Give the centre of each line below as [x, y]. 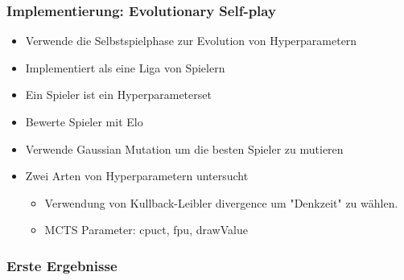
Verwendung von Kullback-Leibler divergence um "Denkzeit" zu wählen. [221, 202]
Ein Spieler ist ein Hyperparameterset [118, 95]
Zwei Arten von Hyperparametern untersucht [137, 176]
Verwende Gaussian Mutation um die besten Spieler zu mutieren [184, 148]
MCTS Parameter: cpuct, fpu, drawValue [146, 230]
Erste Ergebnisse [62, 265]
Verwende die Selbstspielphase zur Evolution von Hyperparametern [191, 41]
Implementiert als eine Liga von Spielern [125, 67]
